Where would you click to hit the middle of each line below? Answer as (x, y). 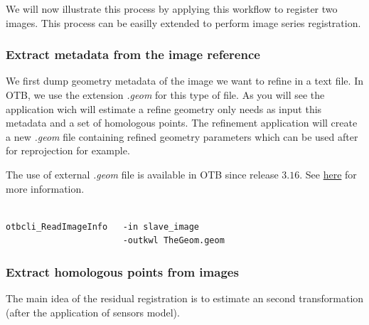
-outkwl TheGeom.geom (173, 241)
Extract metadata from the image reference (133, 54)
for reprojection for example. (68, 150)
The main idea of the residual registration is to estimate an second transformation (185, 298)
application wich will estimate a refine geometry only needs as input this (164, 108)
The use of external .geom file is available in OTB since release (142, 174)
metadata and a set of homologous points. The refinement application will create (182, 123)
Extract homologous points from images (122, 271)
